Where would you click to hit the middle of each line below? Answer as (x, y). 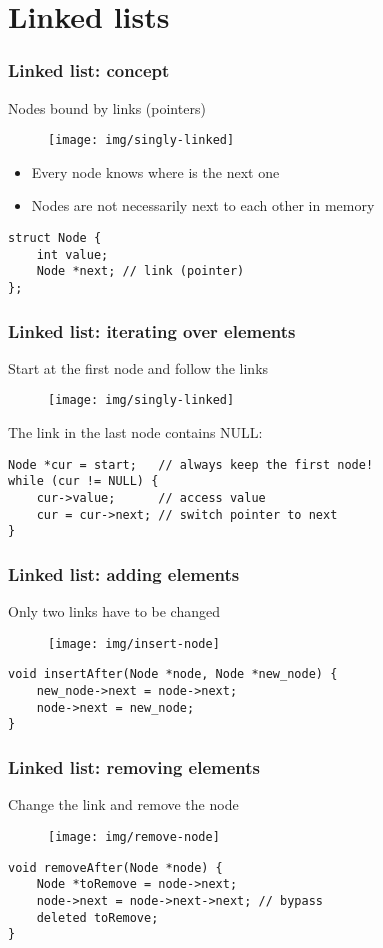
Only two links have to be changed (114, 611)
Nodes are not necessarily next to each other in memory (203, 205)
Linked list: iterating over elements (152, 330)
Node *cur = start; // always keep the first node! (191, 464)
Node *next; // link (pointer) (140, 271)
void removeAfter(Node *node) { (115, 867)
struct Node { (55, 238)
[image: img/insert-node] (134, 643)
